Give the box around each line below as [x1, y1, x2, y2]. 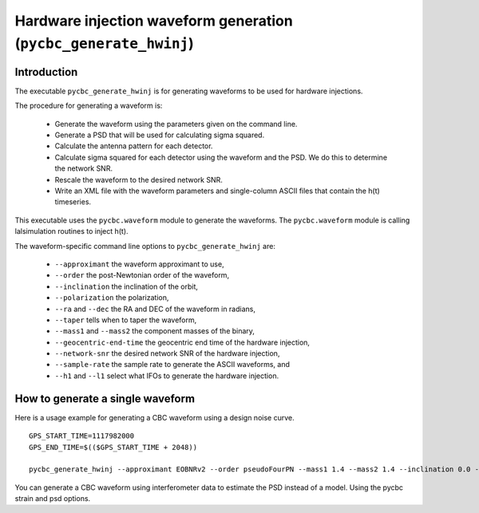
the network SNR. [54, 164, 113, 173]
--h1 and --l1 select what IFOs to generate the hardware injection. [54, 371, 279, 381]
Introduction [14, 65, 78, 79]
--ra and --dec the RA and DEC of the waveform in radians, [54, 304, 255, 314]
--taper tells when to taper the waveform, [54, 315, 197, 325]
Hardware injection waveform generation [14, 12, 293, 30]
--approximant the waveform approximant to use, [54, 259, 224, 269]
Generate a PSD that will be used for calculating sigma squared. [54, 130, 265, 140]
